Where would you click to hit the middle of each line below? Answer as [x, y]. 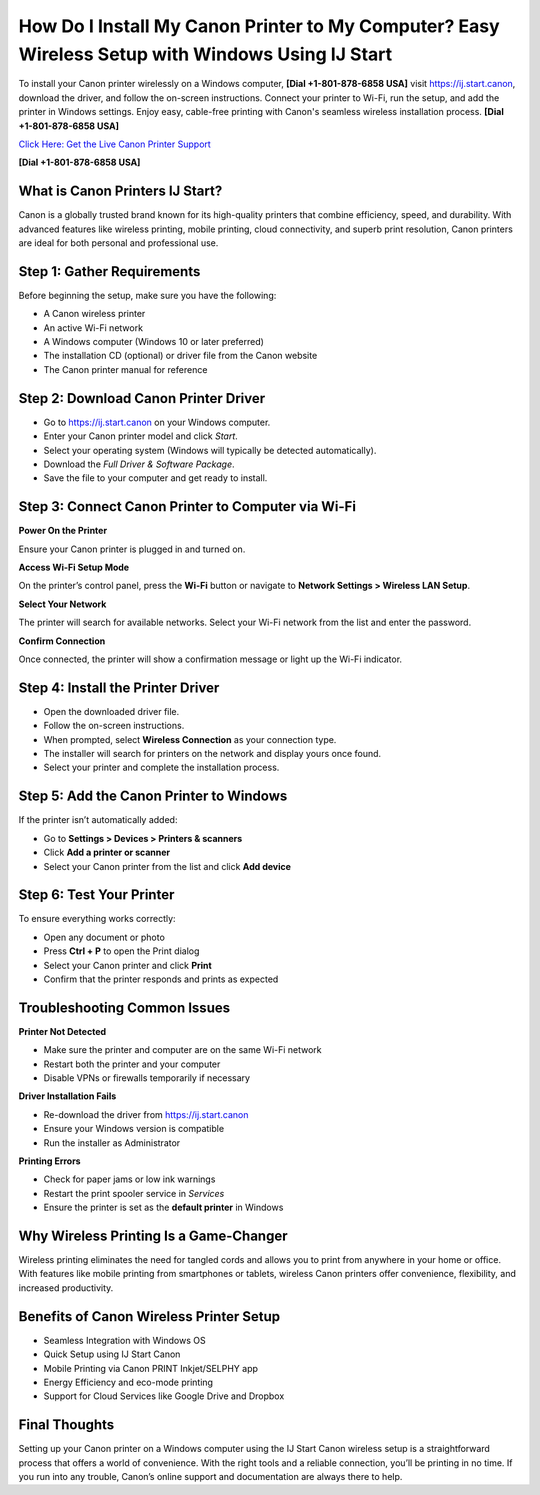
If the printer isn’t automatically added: [98, 820]
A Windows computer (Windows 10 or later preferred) [154, 342]
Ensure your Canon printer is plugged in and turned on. [132, 549]
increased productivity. [66, 1287]
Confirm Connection [62, 641]
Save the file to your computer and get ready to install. [155, 478]
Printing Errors [49, 1161]
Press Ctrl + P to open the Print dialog [121, 951]
